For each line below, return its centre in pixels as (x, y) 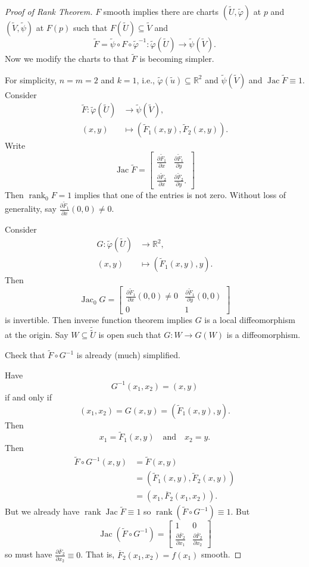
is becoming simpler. (177, 59)
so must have (29, 554)
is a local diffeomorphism (250, 320)
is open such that (130, 335)
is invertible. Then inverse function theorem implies (99, 320)
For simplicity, (31, 79)
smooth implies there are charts (161, 11)
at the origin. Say (37, 335)
